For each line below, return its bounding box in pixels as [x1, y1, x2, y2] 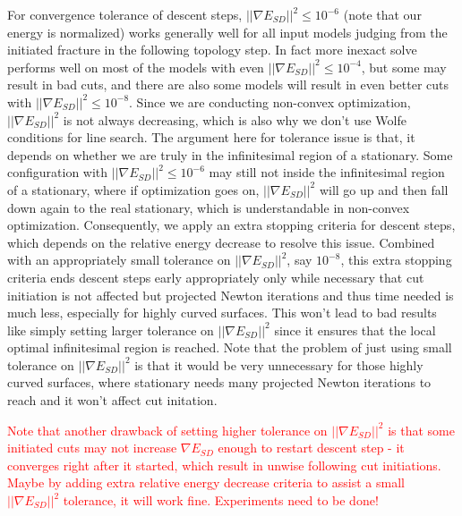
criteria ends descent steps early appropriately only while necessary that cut [7, 267, 424, 286]
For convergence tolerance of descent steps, [7, 5, 243, 23]
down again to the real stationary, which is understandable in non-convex [7, 198, 410, 216]
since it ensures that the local [274, 320, 436, 339]
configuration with [7, 163, 108, 182]
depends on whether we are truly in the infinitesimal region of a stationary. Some [7, 145, 453, 164]
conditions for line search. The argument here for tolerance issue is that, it [7, 128, 415, 147]
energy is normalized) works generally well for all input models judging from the [7, 22, 448, 41]
